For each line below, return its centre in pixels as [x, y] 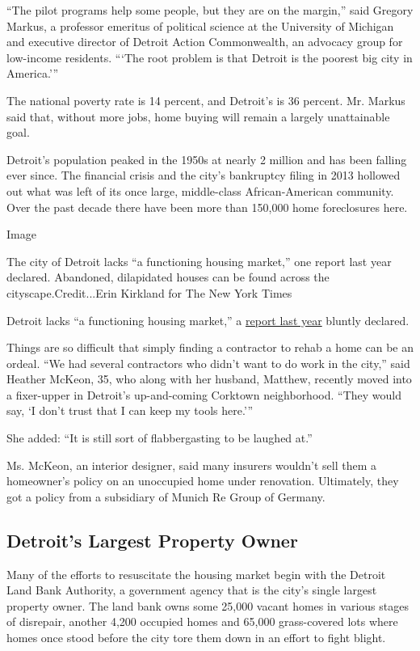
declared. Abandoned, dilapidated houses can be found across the [168, 277]
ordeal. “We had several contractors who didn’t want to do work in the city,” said [208, 363]
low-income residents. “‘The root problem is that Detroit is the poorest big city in [210, 57]
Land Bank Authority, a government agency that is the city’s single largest [192, 590]
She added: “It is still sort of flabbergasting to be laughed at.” [160, 438]
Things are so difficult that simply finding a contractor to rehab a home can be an [210, 347]
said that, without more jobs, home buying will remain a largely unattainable [198, 116]
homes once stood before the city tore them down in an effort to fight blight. [196, 638]
